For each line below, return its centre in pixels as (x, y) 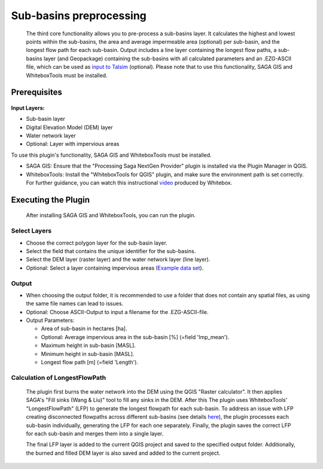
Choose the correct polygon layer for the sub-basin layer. (97, 243)
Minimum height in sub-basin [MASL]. (88, 354)
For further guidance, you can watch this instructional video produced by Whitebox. (129, 183)
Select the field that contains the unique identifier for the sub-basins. (111, 251)
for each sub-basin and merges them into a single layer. (95, 433)
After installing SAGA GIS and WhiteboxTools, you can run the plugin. (111, 215)
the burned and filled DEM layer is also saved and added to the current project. (123, 453)
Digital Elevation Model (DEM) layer (69, 127)
